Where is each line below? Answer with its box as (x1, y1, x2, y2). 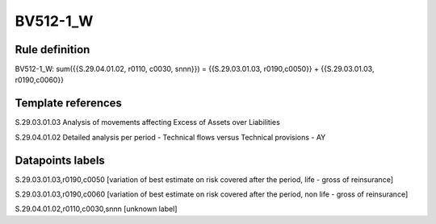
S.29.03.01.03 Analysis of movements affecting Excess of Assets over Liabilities (15, 118, 280, 127)
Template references (15, 97, 123, 110)
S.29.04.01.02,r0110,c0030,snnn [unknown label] (15, 204, 178, 214)
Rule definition (15, 43, 90, 56)
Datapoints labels (15, 153, 105, 167)
